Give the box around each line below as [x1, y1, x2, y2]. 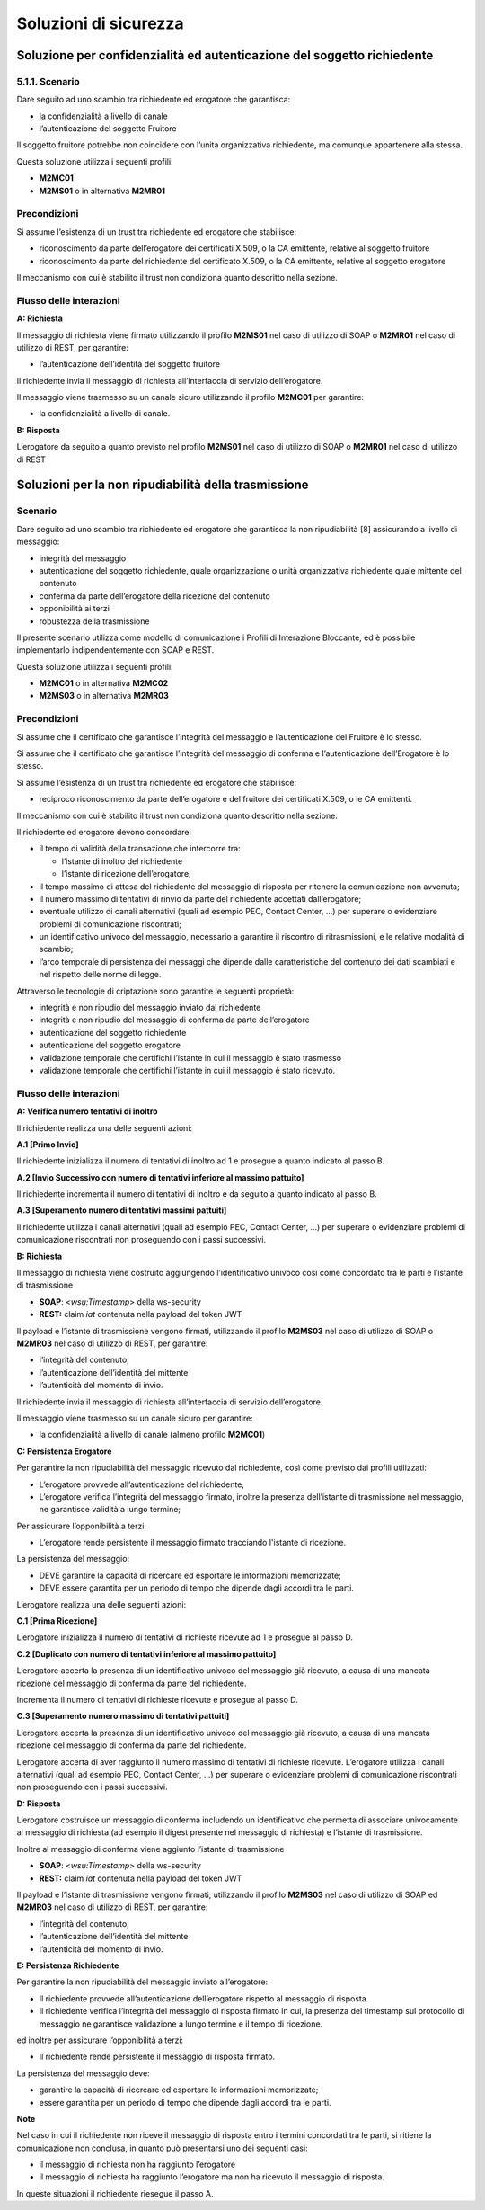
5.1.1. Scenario [16, 75, 80, 87]
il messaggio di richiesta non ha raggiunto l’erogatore [39, 2159, 236, 2170]
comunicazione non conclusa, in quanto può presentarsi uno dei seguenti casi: [16, 2143, 309, 2153]
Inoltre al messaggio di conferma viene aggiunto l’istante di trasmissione [16, 1843, 285, 1854]
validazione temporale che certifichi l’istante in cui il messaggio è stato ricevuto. [39, 1065, 336, 1075]
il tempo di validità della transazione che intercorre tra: [39, 843, 242, 854]
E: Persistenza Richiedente [16, 1960, 119, 1971]
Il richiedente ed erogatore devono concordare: [16, 826, 192, 837]
